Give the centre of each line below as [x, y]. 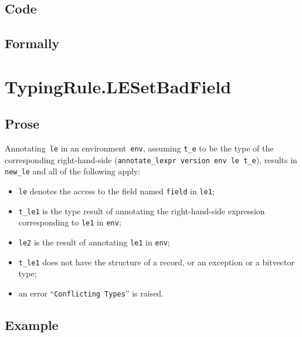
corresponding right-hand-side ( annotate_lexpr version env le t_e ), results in [151, 159]
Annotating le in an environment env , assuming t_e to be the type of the [139, 148]
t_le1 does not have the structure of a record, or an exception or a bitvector [156, 262]
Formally [32, 43]
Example [32, 325]
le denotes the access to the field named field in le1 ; [116, 191]
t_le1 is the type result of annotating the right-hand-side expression [142, 210]
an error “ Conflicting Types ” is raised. [91, 293]
